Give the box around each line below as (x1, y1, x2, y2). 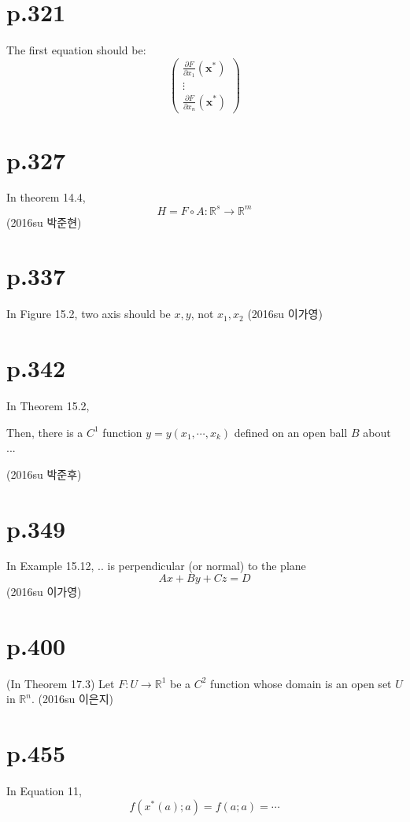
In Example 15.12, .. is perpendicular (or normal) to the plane (6, 557, 306, 574)
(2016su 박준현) (6, 213, 82, 230)
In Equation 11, (6, 783, 82, 799)
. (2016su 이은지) (31, 691, 114, 707)
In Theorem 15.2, (6, 397, 90, 413)
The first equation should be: (6, 42, 146, 58)
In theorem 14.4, (6, 189, 86, 205)
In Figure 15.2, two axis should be (6, 305, 171, 322)
